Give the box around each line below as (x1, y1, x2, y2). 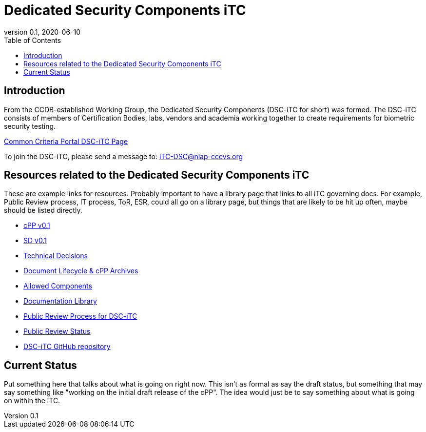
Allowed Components (23, 282, 92, 290)
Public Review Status (23, 327, 91, 336)
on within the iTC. (4, 396, 60, 405)
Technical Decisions (23, 251, 88, 260)
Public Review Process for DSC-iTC (23, 312, 137, 321)
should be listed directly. (4, 206, 82, 215)
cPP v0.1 (23, 221, 50, 230)
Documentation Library (23, 297, 97, 306)
